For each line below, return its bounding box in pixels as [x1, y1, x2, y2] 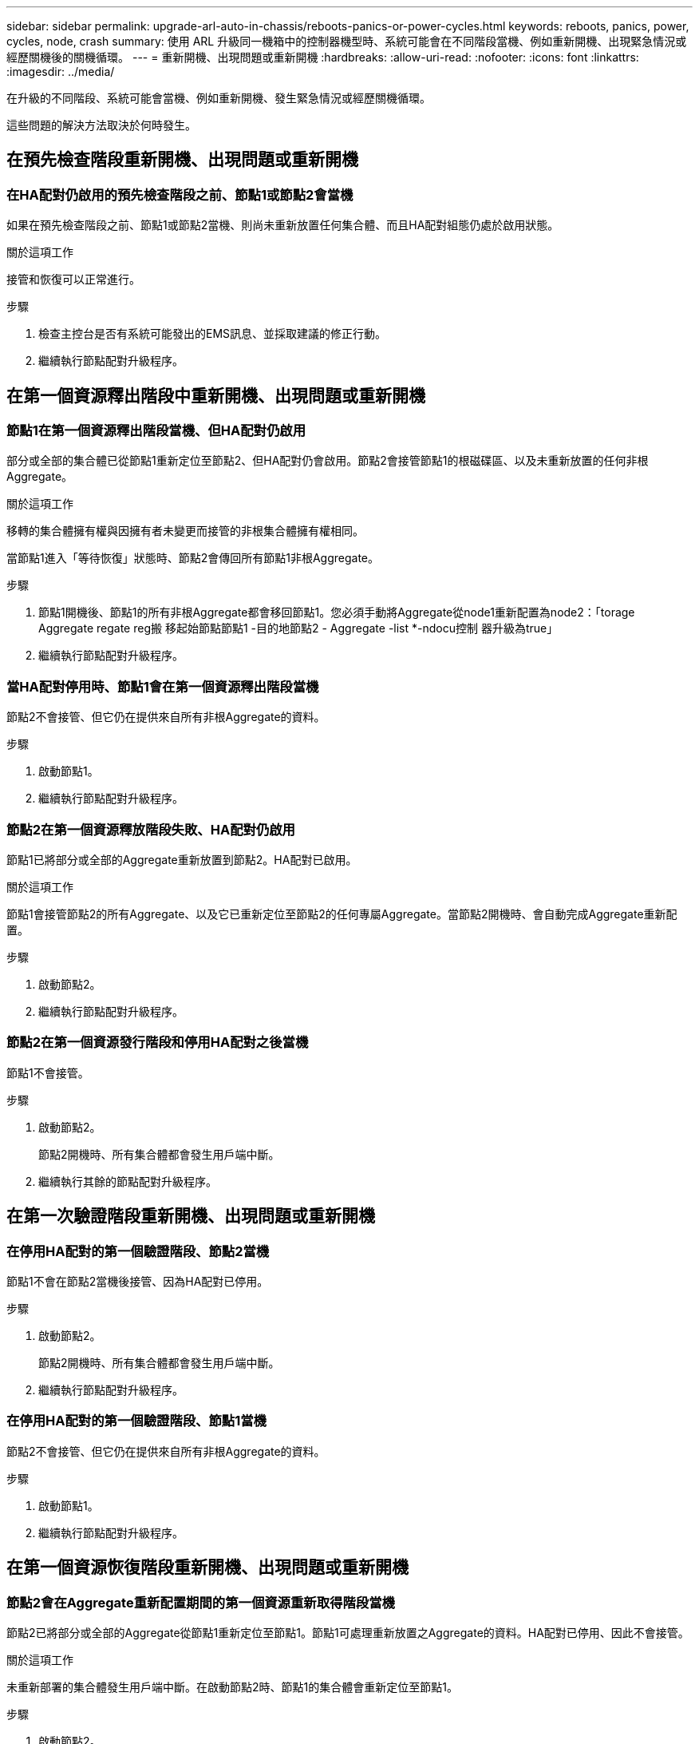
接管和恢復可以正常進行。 [6, 272, 140, 287]
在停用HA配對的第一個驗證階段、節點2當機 [6, 1243, 270, 1259]
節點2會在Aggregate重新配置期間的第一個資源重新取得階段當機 [6, 1594, 395, 1611]
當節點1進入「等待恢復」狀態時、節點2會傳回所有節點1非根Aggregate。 [6, 551, 380, 565]
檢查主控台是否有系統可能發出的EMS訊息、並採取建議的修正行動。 [38, 327, 387, 341]
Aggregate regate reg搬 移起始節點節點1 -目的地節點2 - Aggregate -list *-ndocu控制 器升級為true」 [38, 621, 559, 636]
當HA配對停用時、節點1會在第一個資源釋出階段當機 [6, 678, 319, 695]
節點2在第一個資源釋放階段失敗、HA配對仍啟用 [6, 821, 295, 838]
